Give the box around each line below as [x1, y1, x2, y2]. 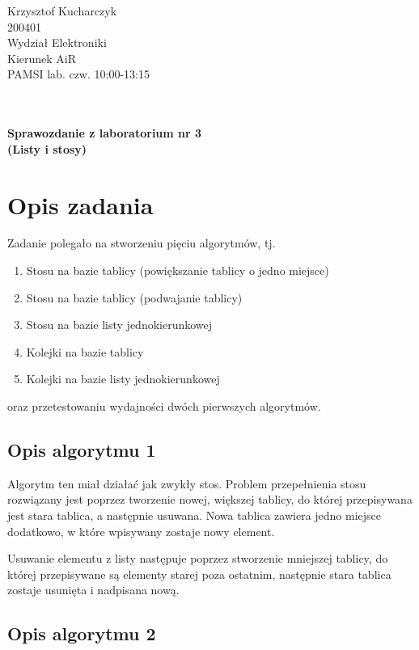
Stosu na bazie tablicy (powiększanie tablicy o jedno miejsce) [26, 262, 329, 279]
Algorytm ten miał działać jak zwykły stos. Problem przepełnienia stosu [7, 475, 366, 492]
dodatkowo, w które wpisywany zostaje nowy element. [7, 522, 275, 539]
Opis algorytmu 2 [7, 621, 156, 646]
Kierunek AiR [7, 49, 77, 66]
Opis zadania [7, 188, 154, 221]
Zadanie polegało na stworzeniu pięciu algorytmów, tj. [7, 234, 276, 251]
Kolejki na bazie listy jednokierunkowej [26, 370, 220, 387]
